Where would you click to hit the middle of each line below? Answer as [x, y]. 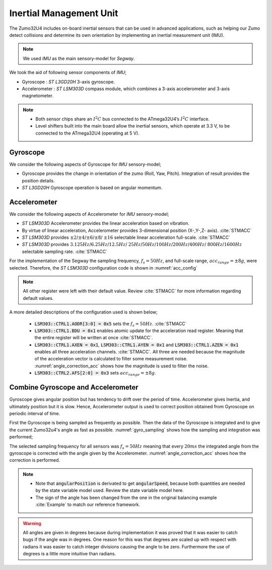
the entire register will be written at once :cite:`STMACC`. [94, 338]
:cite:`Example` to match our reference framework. [88, 504]
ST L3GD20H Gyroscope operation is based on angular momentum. [92, 187]
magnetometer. [38, 96]
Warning [32, 523]
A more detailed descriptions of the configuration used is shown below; [84, 312]
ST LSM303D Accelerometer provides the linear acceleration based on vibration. [106, 223]
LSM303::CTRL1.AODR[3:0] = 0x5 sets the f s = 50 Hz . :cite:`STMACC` [111, 324]
